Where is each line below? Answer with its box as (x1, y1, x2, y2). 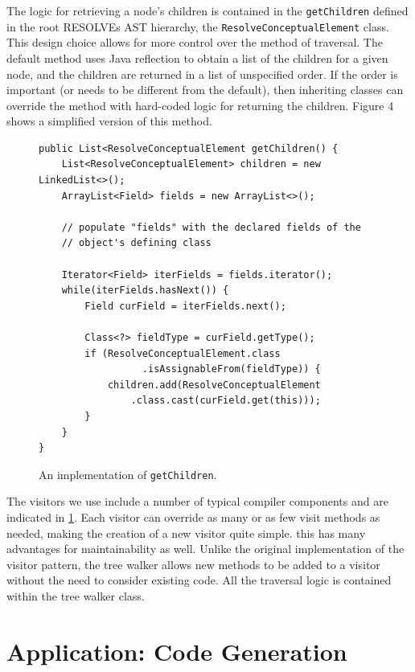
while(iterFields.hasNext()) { (61, 285, 229, 297)
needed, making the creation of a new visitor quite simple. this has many (6, 524, 366, 541)
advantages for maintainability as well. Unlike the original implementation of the (6, 540, 405, 557)
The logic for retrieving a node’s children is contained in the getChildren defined (6, 2, 409, 18)
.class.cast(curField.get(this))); (130, 395, 321, 407)
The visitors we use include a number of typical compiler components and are (6, 493, 388, 510)
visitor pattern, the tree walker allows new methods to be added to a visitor (6, 555, 380, 572)
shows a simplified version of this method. (6, 113, 212, 129)
